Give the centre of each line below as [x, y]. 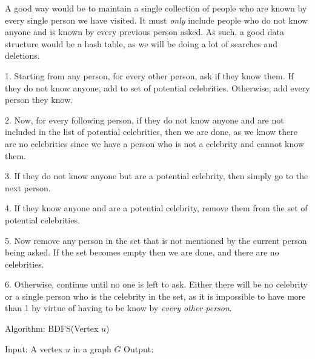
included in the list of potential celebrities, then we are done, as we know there [151, 132]
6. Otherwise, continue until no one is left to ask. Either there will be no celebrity [156, 284]
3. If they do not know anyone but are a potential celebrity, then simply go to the [157, 176]
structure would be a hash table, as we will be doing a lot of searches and [141, 43]
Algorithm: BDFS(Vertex [52, 328]
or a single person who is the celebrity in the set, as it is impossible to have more [155, 296]
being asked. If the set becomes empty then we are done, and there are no [142, 252]
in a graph [92, 348]
